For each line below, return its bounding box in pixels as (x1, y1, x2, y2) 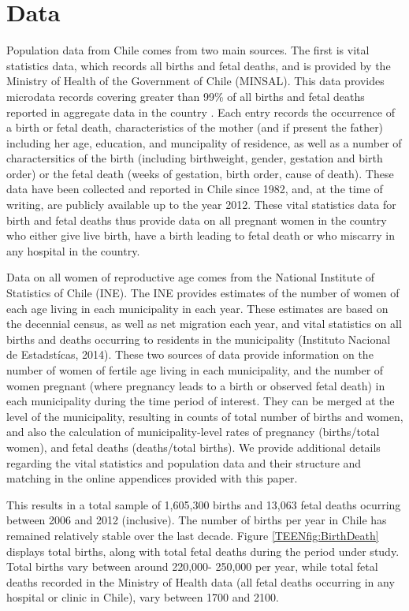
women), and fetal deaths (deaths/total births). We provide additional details (6, 438, 381, 455)
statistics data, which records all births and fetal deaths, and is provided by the (6, 57, 391, 73)
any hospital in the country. (6, 242, 140, 259)
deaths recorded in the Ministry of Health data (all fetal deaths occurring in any (6, 573, 395, 590)
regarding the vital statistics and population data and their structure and (6, 454, 362, 471)
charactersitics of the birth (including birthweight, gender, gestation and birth (6, 150, 383, 166)
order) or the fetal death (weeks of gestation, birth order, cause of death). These (6, 165, 394, 181)
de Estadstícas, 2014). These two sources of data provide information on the (6, 346, 374, 363)
